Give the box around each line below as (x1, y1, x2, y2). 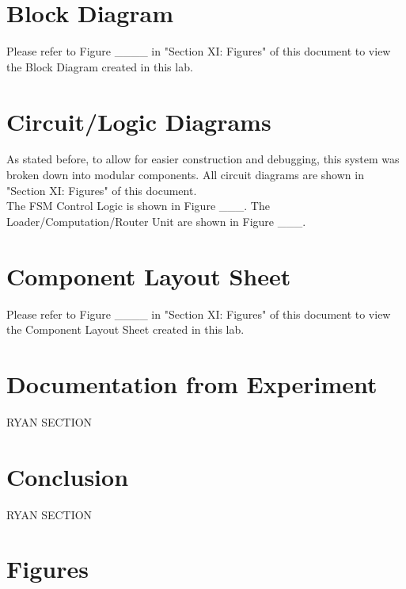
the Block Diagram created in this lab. (6, 58, 193, 75)
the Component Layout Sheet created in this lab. (6, 321, 245, 338)
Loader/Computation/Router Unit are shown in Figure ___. (6, 212, 306, 229)
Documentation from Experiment (6, 367, 378, 400)
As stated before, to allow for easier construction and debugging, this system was (6, 151, 400, 167)
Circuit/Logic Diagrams (6, 105, 271, 137)
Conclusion (6, 460, 129, 492)
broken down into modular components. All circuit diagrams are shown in (6, 166, 364, 183)
